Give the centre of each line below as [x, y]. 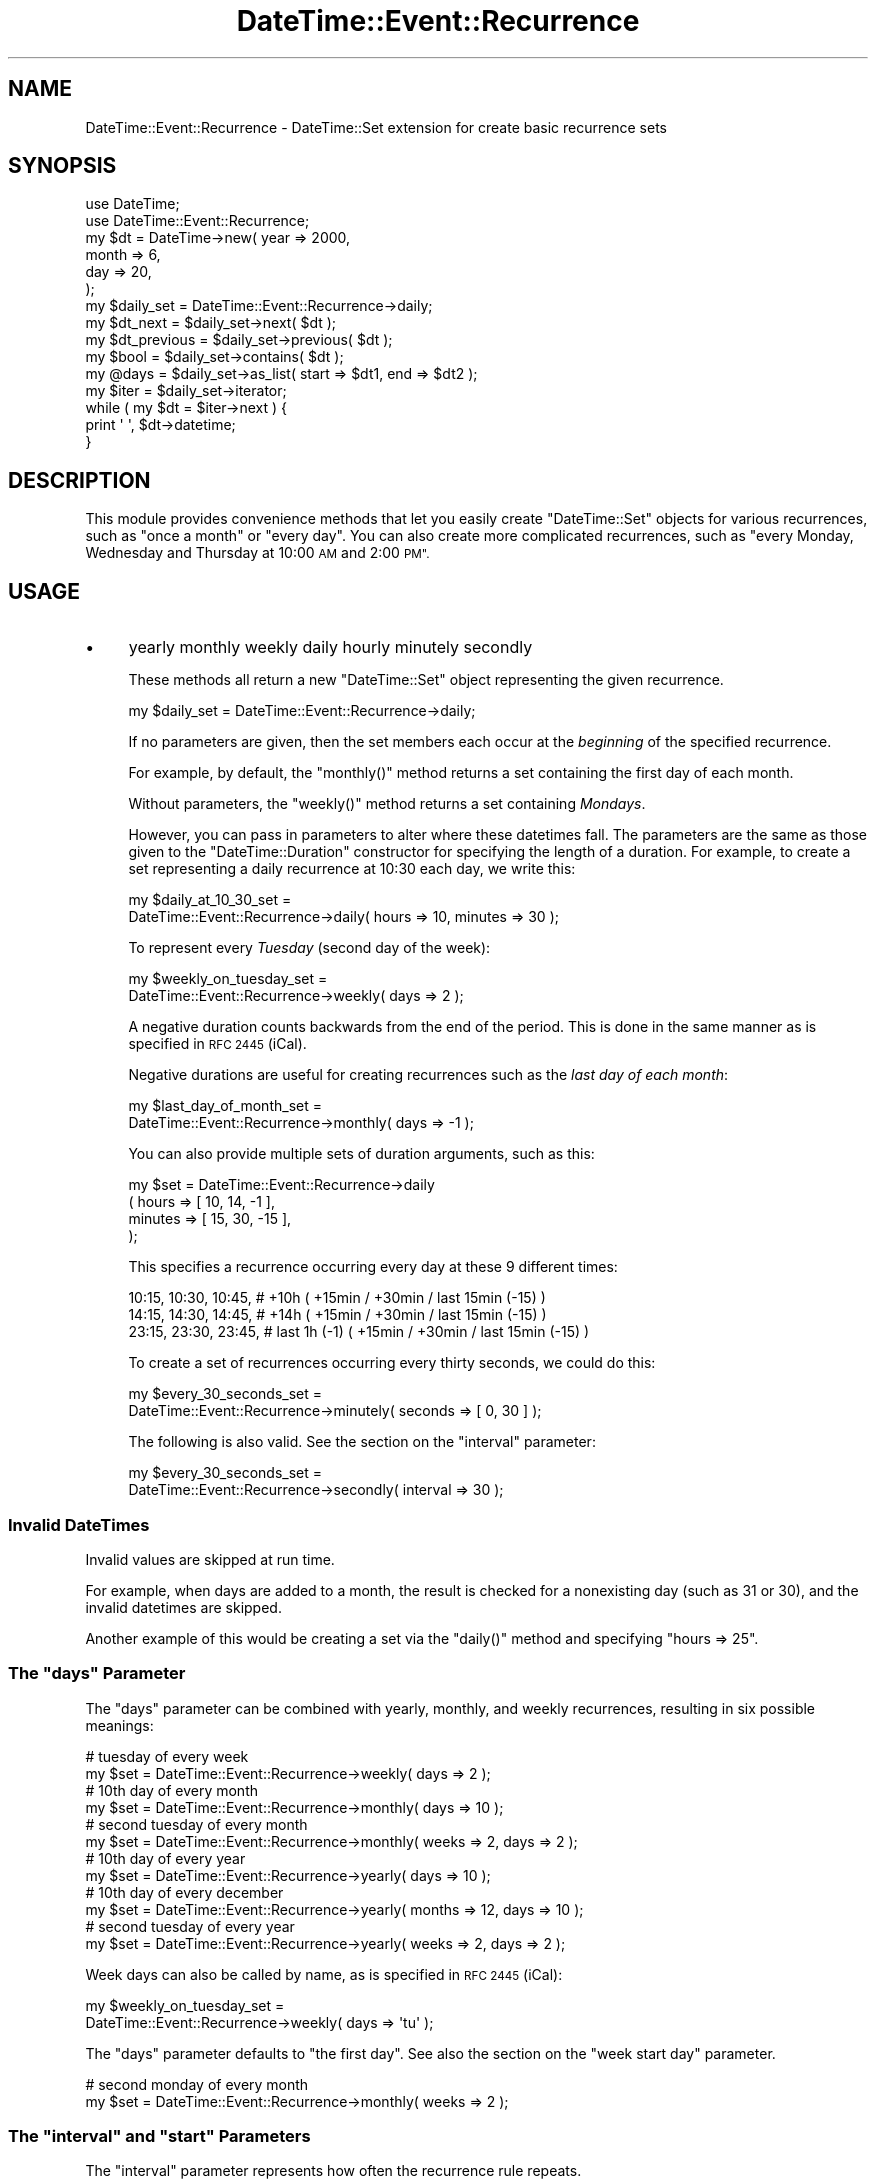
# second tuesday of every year [190, 1926]
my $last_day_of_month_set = [225, 1106]
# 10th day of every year [165, 1858]
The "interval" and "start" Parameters [159, 2136]
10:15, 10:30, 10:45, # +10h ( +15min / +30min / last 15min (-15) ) [337, 1298]
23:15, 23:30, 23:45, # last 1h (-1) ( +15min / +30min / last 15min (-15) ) [359, 1332]
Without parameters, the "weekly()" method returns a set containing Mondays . [387, 804]
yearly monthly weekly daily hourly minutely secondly [330, 647]
